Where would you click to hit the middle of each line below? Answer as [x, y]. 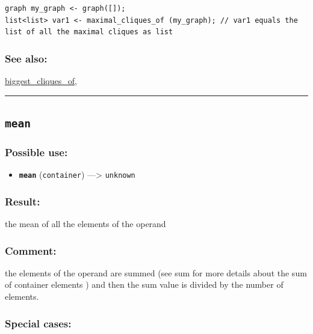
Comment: [31, 250]
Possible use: [36, 152]
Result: [23, 201]
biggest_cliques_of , [41, 80]
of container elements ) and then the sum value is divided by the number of [144, 284]
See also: [26, 58]
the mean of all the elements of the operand [85, 224]
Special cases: [38, 323]
